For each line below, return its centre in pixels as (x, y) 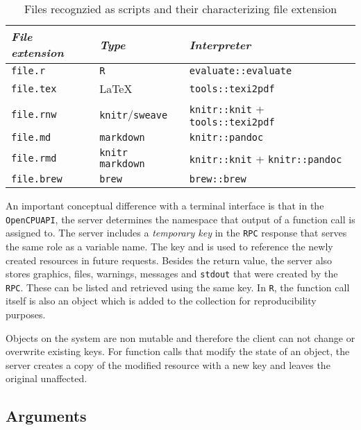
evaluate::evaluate (241, 71)
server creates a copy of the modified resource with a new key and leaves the (168, 364)
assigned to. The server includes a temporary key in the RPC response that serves (176, 233)
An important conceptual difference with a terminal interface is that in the (165, 205)
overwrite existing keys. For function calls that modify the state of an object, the (178, 351)
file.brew (37, 179)
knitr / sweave (134, 114)
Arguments (46, 416)
